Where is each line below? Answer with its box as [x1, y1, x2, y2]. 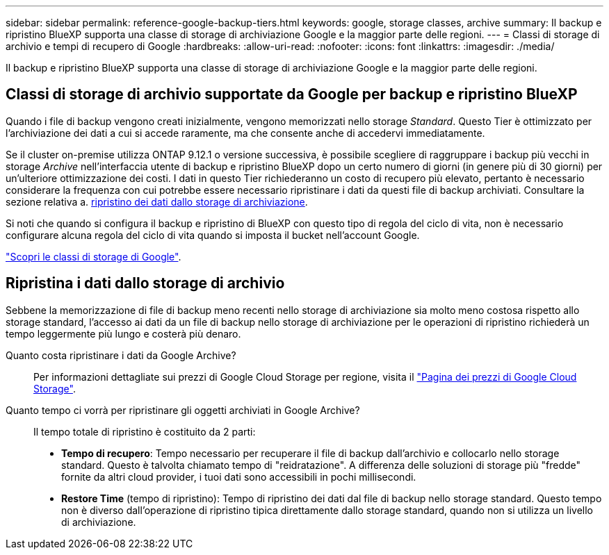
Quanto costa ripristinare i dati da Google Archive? [6, 349, 236, 361]
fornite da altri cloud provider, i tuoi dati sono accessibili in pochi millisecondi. [61, 470, 416, 483]
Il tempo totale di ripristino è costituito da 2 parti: [33, 425, 256, 438]
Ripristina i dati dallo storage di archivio [6, 274, 285, 292]
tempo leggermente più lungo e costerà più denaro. [6, 327, 241, 340]
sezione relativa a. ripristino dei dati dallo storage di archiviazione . [6, 195, 308, 208]
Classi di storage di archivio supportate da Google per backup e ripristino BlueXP [6, 85, 578, 103]
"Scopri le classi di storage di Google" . [6, 250, 181, 263]
